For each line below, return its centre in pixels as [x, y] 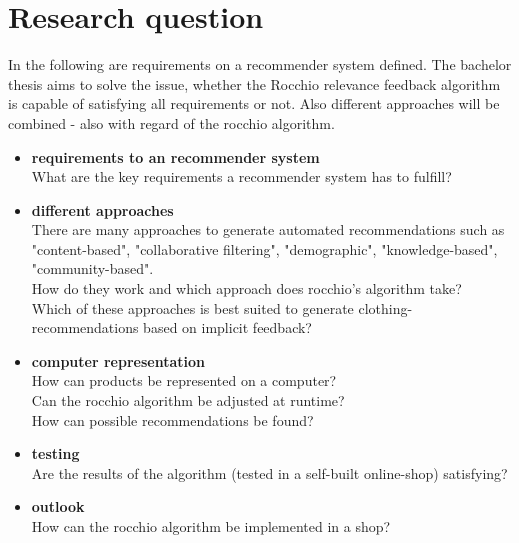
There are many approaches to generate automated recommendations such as [268, 229]
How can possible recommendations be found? [172, 419]
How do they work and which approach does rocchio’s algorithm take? [246, 288]
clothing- [385, 307]
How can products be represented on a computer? [184, 380]
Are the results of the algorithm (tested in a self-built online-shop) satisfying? [269, 472]
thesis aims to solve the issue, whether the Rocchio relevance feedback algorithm [254, 83]
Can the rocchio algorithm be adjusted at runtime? [188, 400]
